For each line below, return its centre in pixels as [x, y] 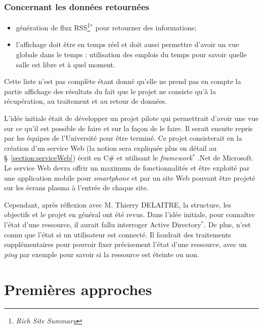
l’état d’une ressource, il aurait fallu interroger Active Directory [103, 224]
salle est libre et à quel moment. [65, 64]
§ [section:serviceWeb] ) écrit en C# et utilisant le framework [98, 158]
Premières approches [78, 289]
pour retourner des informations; [146, 27]
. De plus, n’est [227, 224]
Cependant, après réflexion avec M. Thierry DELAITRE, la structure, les [118, 204]
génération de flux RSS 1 [53, 27]
